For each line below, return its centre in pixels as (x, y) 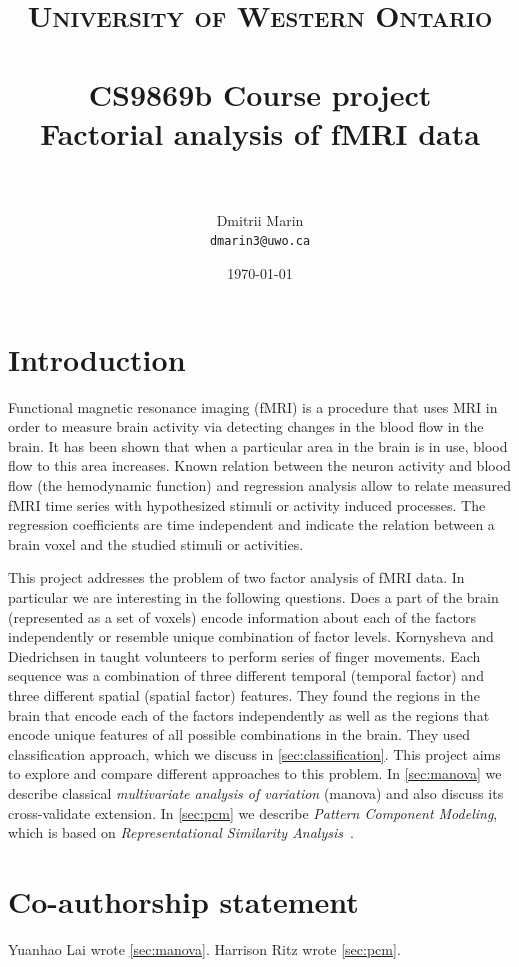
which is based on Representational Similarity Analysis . (181, 832)
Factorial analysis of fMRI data (260, 132)
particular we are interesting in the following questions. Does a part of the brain (253, 597)
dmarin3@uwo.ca (260, 241)
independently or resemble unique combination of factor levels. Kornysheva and (251, 636)
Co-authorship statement (183, 900)
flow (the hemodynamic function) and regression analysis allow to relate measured (259, 485)
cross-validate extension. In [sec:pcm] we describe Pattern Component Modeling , (253, 812)
